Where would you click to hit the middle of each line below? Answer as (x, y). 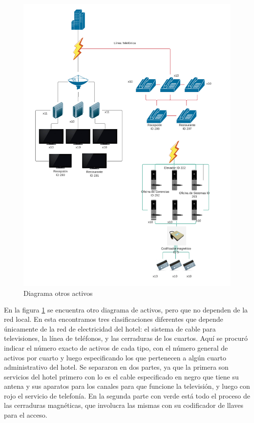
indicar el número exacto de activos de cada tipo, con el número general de (116, 347)
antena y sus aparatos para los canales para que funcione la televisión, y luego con (127, 386)
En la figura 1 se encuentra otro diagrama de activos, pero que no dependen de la (126, 309)
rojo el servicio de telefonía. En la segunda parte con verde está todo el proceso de (127, 395)
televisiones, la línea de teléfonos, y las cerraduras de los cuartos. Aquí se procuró (126, 338)
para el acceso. (26, 415)
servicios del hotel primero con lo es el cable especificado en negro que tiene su (121, 376)
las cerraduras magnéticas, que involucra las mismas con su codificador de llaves (124, 405)
